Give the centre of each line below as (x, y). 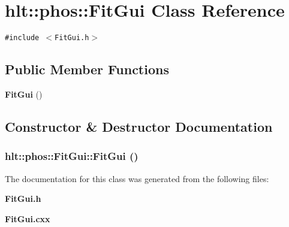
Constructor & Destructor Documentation (139, 126)
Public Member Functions (87, 69)
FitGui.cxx (28, 218)
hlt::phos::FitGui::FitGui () (72, 156)
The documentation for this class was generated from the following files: (137, 178)
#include (22, 38)
